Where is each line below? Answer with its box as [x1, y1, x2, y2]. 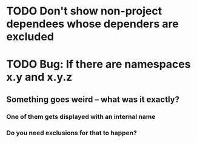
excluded [6, 30, 55, 43]
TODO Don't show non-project [6, 4, 162, 18]
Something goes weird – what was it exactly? [6, 94, 180, 104]
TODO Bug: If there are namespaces [6, 57, 191, 71]
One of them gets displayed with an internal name [6, 112, 156, 121]
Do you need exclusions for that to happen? [6, 129, 138, 137]
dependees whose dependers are [6, 17, 179, 31]
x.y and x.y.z [6, 71, 73, 84]
